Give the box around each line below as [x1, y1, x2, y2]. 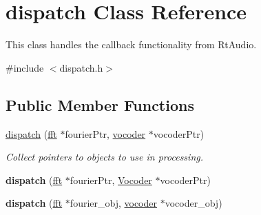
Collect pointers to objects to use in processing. [6, 150, 203, 164]
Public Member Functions [6, 94, 194, 115]
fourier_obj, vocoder [70, 196, 158, 210]
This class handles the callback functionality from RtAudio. [6, 37, 257, 52]
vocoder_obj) [165, 196, 222, 210]
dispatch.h [59, 60, 103, 74]
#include [6, 60, 44, 74]
